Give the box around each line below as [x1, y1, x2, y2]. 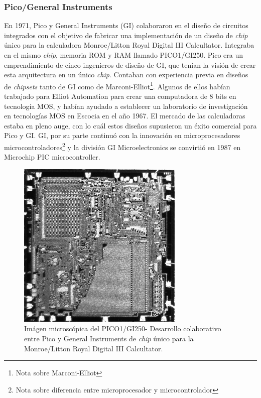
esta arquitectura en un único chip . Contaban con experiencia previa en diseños [4, 69, 248, 80]
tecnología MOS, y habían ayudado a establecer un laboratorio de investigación [4, 100, 248, 111]
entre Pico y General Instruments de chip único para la [24, 333, 194, 344]
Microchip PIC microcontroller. [4, 152, 100, 162]
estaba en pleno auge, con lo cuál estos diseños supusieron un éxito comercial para [4, 120, 257, 130]
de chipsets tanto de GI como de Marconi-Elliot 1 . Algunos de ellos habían [4, 79, 230, 91]
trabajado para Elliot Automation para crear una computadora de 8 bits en [4, 91, 236, 101]
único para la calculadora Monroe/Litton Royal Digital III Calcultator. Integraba [4, 40, 254, 50]
